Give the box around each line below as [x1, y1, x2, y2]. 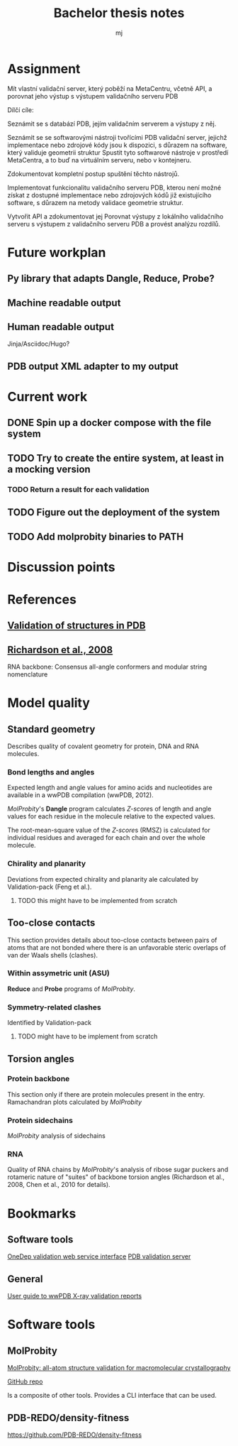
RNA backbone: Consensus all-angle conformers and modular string [7, 662, 208, 672]
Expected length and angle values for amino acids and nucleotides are [7, 783, 212, 792]
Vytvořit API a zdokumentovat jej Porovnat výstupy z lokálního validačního [7, 212, 224, 221]
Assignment [7, 60, 81, 77]
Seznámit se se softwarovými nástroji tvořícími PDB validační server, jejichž [7, 133, 228, 141]
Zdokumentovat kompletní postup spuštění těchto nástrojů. [7, 169, 179, 178]
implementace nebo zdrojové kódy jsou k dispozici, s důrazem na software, [7, 141, 228, 149]
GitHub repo [7, 1377, 43, 1386]
